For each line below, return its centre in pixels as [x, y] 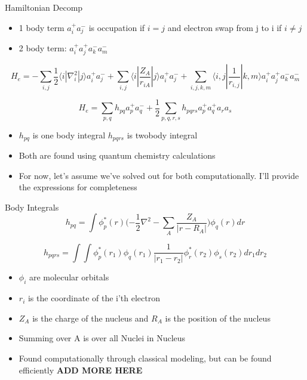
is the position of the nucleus [218, 318]
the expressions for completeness [78, 187]
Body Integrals [32, 207]
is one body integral [69, 135]
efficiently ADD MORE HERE [81, 370]
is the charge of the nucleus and [90, 318]
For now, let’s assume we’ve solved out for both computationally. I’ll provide [159, 175]
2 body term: [43, 48]
